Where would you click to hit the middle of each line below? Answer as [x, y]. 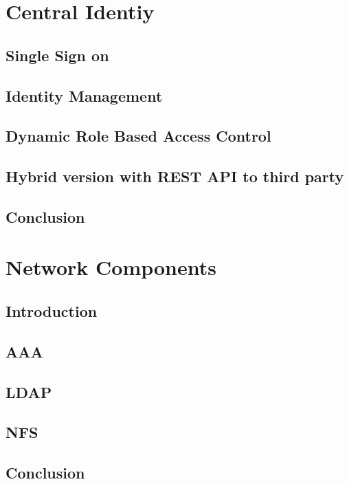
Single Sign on [57, 55]
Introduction [52, 311]
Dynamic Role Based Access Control [138, 136]
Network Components [111, 267]
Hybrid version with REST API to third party [175, 176]
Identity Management [84, 95]
